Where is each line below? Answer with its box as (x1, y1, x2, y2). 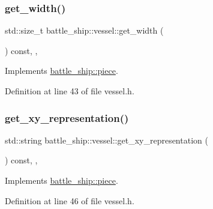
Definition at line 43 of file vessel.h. (5, 85, 134, 97)
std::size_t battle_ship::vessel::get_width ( (5, 24, 164, 37)
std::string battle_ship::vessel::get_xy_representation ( (5, 133, 208, 146)
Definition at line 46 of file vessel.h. (5, 194, 134, 207)
